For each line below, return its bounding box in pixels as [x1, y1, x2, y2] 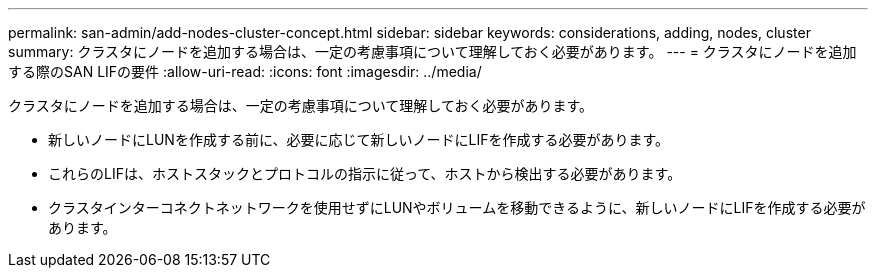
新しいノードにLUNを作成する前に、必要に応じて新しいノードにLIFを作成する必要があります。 [48, 131, 669, 148]
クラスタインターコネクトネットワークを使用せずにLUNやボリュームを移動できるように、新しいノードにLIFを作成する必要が [48, 199, 866, 216]
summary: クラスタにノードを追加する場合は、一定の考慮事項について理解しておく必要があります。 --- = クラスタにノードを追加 [8, 43, 857, 60]
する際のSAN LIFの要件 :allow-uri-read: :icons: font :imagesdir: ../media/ [8, 63, 482, 80]
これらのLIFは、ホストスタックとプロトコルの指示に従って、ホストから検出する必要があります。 [48, 165, 682, 182]
